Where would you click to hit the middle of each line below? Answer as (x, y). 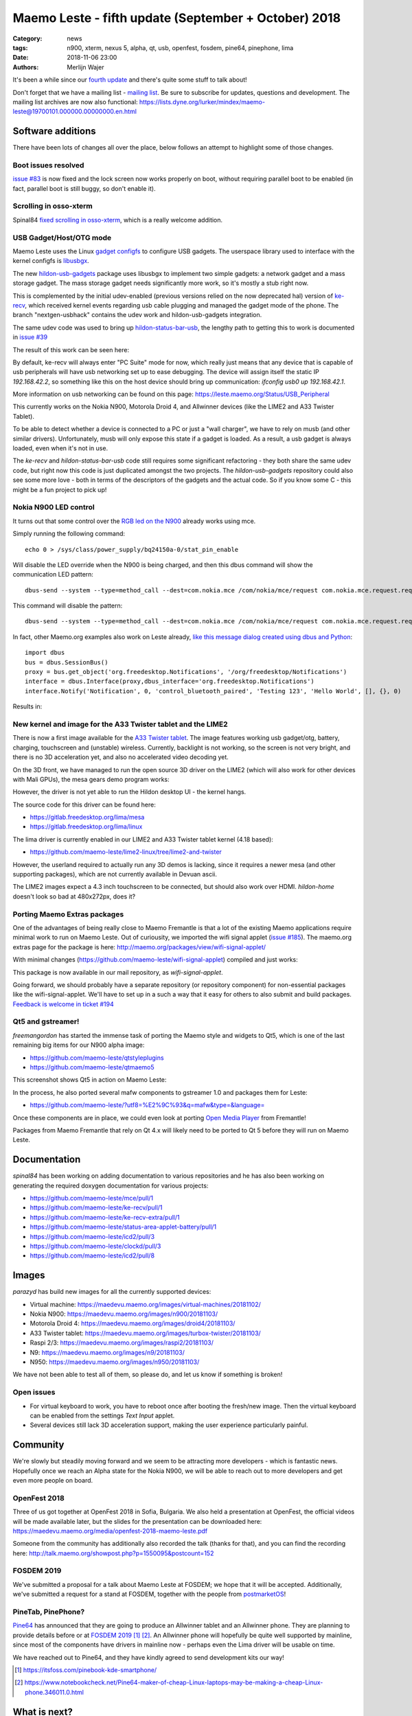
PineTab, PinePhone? (49, 1612)
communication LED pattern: (53, 575)
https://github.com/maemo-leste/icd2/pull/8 (92, 1255)
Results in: (27, 706)
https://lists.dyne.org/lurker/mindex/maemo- (202, 102)
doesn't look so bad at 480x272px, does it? (74, 896)
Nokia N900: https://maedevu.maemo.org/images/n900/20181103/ (124, 1314)
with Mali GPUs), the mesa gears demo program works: (91, 779)
